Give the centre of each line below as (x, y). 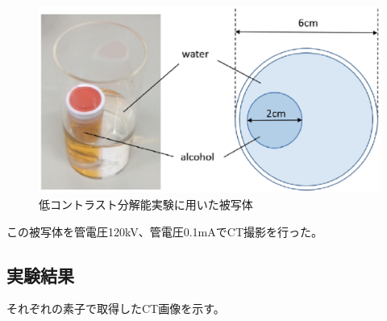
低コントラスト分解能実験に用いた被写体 (146, 204)
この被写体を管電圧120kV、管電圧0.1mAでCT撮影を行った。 (164, 231)
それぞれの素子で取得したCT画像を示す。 (116, 308)
